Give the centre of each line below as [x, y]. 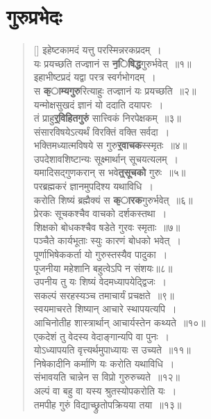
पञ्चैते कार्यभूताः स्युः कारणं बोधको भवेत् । [107, 240]
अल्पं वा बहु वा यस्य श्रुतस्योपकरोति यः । [105, 390]
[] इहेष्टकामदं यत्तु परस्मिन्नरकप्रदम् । [98, 50]
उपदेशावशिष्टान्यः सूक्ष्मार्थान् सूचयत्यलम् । [106, 158]
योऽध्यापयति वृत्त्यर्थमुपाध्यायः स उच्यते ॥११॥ [112, 350]
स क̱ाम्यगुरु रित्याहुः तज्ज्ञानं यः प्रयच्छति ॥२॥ [115, 90]
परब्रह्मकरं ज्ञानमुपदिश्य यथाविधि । [93, 186]
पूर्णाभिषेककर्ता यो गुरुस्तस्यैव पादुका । [101, 254]
